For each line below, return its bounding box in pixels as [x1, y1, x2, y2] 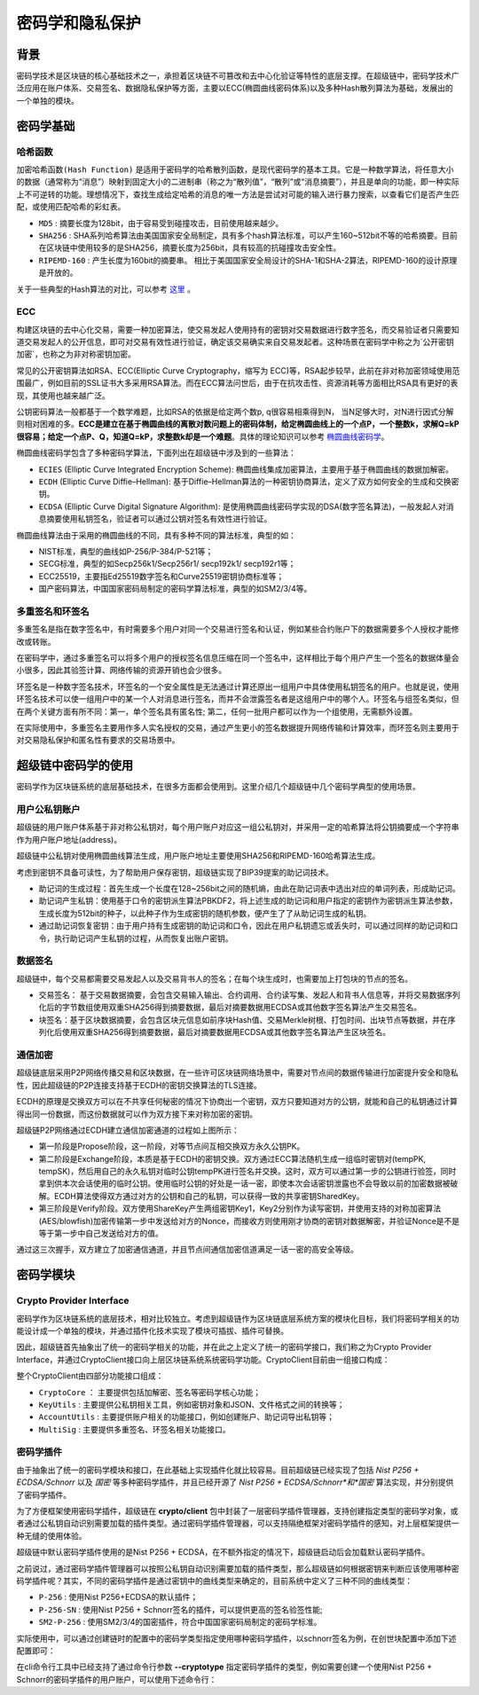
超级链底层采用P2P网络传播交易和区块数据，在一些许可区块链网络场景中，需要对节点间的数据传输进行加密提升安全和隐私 [16, 1067, 459, 1078]
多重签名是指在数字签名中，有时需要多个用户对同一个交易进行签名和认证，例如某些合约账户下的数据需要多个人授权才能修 [16, 624, 459, 634]
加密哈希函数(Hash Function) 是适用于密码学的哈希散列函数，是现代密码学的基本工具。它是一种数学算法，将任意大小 [16, 164, 454, 175]
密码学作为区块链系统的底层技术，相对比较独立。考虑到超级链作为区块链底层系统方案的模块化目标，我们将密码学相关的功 [16, 1313, 459, 1323]
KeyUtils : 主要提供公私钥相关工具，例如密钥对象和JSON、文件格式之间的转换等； [38, 1399, 345, 1409]
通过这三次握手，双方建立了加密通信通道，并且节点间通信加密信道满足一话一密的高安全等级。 [16, 1244, 358, 1255]
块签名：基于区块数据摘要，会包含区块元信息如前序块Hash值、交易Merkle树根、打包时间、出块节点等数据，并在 [38, 1014, 448, 1024]
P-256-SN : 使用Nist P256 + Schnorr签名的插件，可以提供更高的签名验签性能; [38, 1604, 323, 1614]
